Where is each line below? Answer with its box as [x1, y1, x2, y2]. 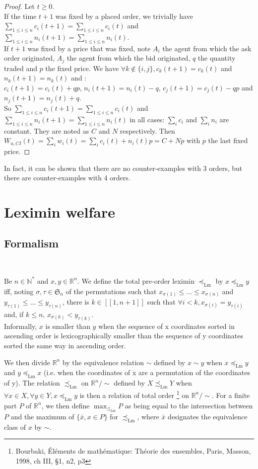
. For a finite [211, 390, 250, 400]
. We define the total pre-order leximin [77, 275, 195, 286]
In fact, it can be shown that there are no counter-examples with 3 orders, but [4, 162, 243, 173]
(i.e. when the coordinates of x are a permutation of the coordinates [43, 367, 250, 378]
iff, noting [4, 286, 34, 296]
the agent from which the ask [162, 43, 252, 53]
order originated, [4, 53, 55, 63]
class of [4, 421, 26, 432]
